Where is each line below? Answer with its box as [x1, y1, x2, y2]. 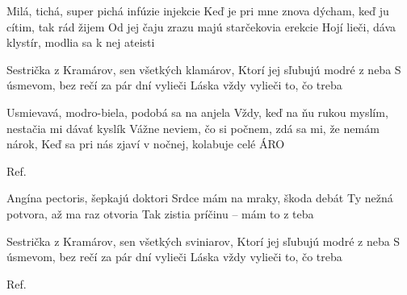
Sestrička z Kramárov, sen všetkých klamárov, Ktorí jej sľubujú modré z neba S [6, 60, 401, 77]
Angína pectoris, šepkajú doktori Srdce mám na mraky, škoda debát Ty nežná [6, 189, 393, 206]
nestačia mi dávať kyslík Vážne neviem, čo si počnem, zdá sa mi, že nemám [6, 119, 380, 136]
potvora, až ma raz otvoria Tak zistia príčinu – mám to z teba [6, 205, 314, 222]
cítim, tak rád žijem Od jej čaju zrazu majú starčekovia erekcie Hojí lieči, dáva [6, 18, 397, 35]
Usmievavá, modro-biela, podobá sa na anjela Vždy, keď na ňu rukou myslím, [6, 103, 388, 120]
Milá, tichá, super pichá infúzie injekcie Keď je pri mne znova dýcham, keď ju [6, 2, 389, 19]
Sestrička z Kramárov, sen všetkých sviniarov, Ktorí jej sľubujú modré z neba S [6, 232, 401, 249]
